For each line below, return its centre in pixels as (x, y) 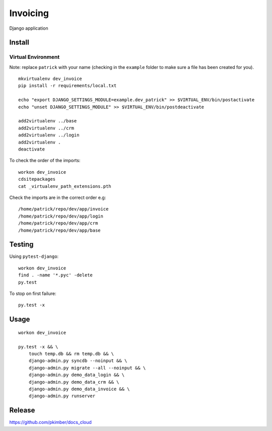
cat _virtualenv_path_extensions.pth (65, 186)
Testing (21, 244)
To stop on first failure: (33, 293)
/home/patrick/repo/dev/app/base (59, 230)
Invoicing (29, 13)
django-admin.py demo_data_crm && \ (74, 382)
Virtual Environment (35, 57)
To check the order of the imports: (45, 161)
